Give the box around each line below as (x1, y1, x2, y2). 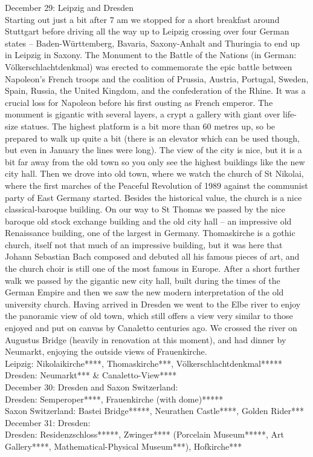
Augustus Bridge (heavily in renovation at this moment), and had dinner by (5, 333, 286, 346)
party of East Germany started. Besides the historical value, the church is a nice (5, 191, 302, 203)
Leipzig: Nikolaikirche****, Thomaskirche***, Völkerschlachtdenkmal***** (5, 357, 282, 369)
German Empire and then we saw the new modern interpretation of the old (5, 286, 284, 298)
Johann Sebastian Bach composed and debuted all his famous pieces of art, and (5, 250, 300, 263)
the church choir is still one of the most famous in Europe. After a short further (5, 262, 300, 275)
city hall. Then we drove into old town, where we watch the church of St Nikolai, (5, 167, 304, 180)
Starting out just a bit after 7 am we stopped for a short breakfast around (5, 13, 280, 25)
